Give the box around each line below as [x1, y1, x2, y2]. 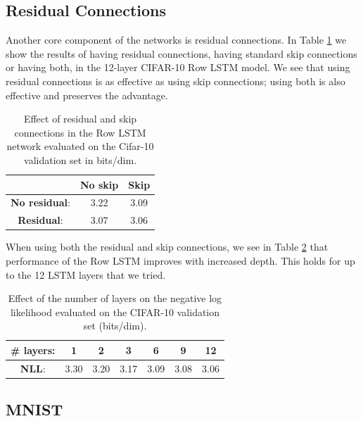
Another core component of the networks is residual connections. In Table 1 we [6, 32, 347, 47]
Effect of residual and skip [23, 111, 137, 126]
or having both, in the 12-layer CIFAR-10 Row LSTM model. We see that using [6, 60, 350, 75]
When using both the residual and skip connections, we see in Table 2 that [6, 239, 329, 254]
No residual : [11, 195, 70, 210]
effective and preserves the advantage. [6, 87, 168, 102]
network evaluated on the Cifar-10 [6, 139, 154, 153]
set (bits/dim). [83, 318, 147, 333]
